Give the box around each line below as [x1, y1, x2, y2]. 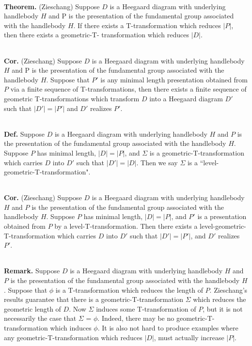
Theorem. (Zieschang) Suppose [4, 1, 100, 11]
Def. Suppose [4, 128, 45, 139]
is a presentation [197, 211, 247, 221]
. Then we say [136, 157, 178, 167]
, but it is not [203, 303, 243, 314]
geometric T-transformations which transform [4, 93, 140, 103]
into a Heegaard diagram [149, 93, 223, 103]
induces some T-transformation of [96, 303, 196, 314]
